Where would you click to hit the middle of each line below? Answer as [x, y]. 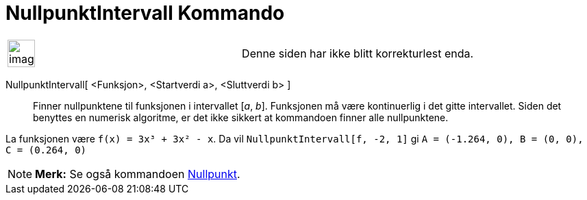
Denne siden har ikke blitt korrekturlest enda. [358, 53]
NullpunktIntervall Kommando [145, 13]
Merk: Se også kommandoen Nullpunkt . [138, 174]
